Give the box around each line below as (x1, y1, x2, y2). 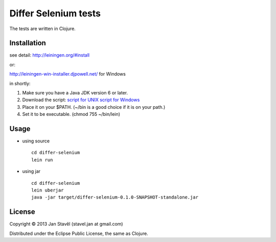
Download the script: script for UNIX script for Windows (22, 97, 140, 103)
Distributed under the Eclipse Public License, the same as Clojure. (9, 230, 148, 236)
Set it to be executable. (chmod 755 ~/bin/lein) (22, 111, 120, 117)
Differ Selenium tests (9, 8, 101, 19)
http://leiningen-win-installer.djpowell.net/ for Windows (9, 71, 126, 77)
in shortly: (9, 80, 31, 86)
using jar (22, 168, 41, 175)
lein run (31, 157, 53, 163)
